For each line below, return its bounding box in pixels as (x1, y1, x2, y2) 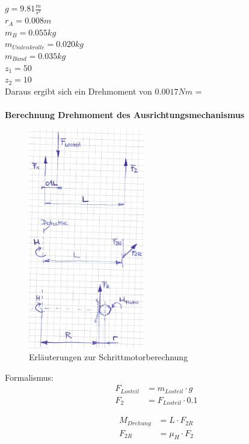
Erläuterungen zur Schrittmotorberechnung (29, 350, 188, 363)
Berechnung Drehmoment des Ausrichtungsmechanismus (5, 108, 245, 120)
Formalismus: (5, 371, 54, 383)
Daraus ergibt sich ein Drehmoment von (5, 84, 152, 97)
